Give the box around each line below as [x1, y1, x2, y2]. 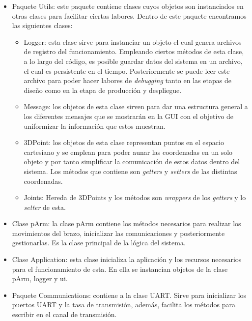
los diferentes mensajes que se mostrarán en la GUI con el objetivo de [24, 111, 234, 121]
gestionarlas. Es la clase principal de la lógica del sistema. [12, 237, 186, 248]
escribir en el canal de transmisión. [12, 309, 117, 320]
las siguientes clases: [12, 20, 73, 30]
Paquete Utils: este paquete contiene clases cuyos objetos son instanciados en [12, 1, 244, 11]
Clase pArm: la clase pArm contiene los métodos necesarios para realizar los [12, 218, 241, 229]
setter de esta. [24, 202, 66, 212]
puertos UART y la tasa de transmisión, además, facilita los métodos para [12, 299, 236, 310]
